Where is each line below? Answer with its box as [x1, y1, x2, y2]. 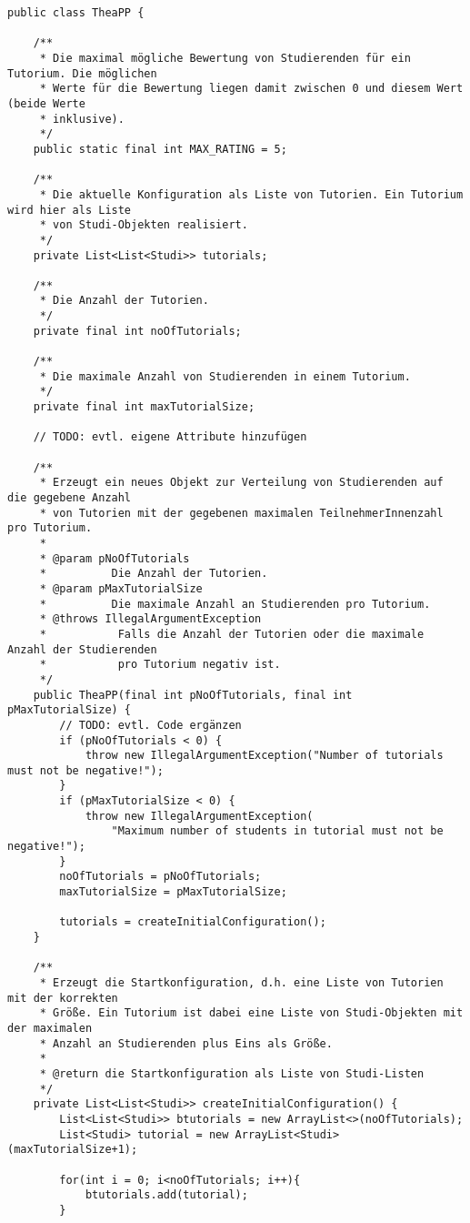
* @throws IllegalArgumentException [39, 612, 262, 626]
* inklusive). [39, 112, 125, 126]
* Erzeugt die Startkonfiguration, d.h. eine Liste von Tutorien [39, 976, 444, 989]
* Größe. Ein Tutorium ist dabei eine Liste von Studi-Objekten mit [39, 1006, 464, 1020]
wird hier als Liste [7, 203, 132, 217]
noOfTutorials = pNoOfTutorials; [59, 870, 262, 884]
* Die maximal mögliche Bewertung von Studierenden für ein [39, 51, 411, 65]
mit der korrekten [7, 991, 118, 1005]
